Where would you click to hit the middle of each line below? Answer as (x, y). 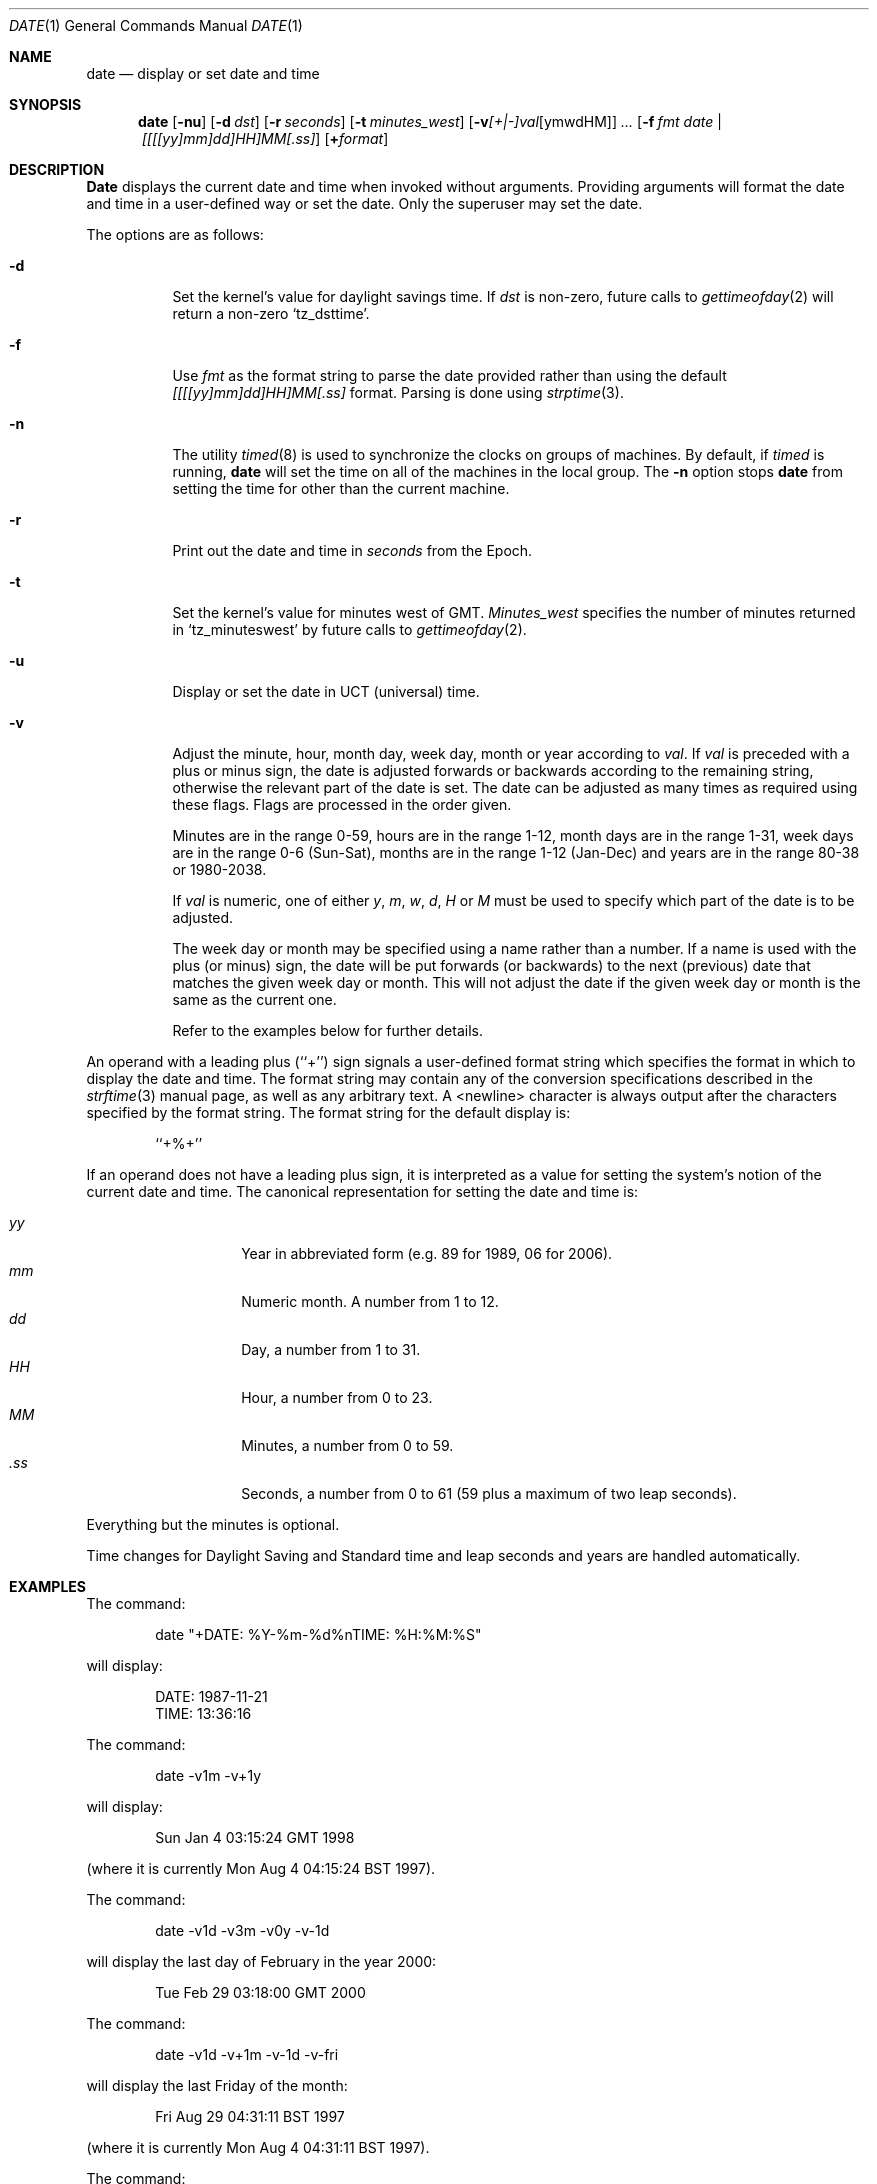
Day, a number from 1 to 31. (331, 1349)
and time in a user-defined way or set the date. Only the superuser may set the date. (364, 203)
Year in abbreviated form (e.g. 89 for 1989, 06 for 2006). (427, 1253)
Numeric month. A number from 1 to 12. (370, 1301)
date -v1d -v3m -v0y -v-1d (242, 1930)
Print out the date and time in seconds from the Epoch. (352, 550)
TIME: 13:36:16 (203, 1713)
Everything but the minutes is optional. (213, 1524)
